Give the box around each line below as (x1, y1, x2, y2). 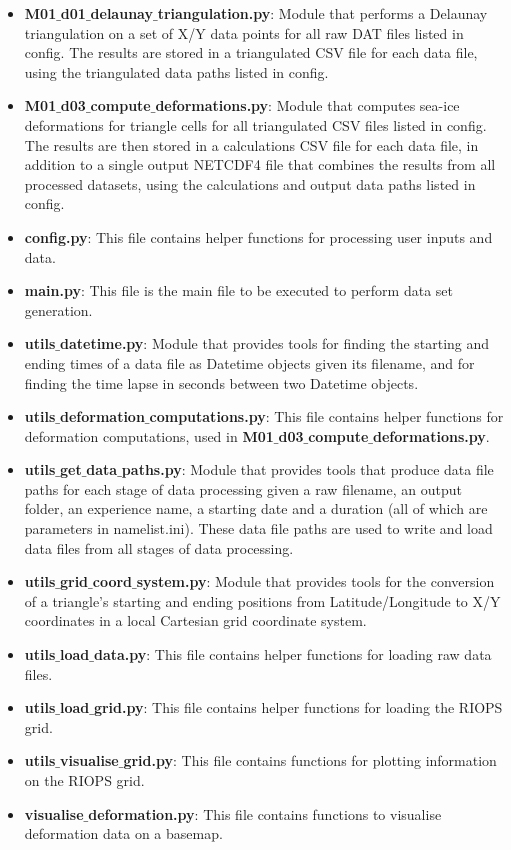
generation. (24, 299, 93, 320)
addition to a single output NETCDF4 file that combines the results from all (24, 154, 496, 175)
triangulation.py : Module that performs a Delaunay (157, 3, 488, 23)
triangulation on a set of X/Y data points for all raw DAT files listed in (24, 22, 464, 43)
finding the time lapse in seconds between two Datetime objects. (24, 372, 419, 393)
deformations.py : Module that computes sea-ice (155, 95, 460, 116)
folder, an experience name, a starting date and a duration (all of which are (24, 498, 488, 519)
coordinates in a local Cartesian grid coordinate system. (24, 610, 367, 631)
